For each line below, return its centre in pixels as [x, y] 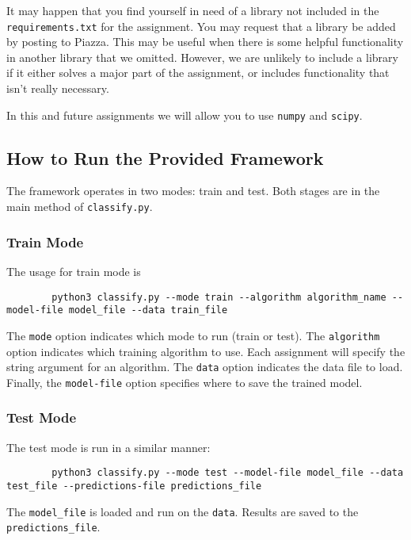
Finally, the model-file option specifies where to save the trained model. [185, 382]
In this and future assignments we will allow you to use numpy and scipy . [185, 115]
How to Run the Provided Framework [165, 157]
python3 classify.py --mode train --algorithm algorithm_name [219, 297]
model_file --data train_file [148, 310]
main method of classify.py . [80, 207]
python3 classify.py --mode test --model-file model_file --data [228, 473]
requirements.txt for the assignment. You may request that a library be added [201, 26]
